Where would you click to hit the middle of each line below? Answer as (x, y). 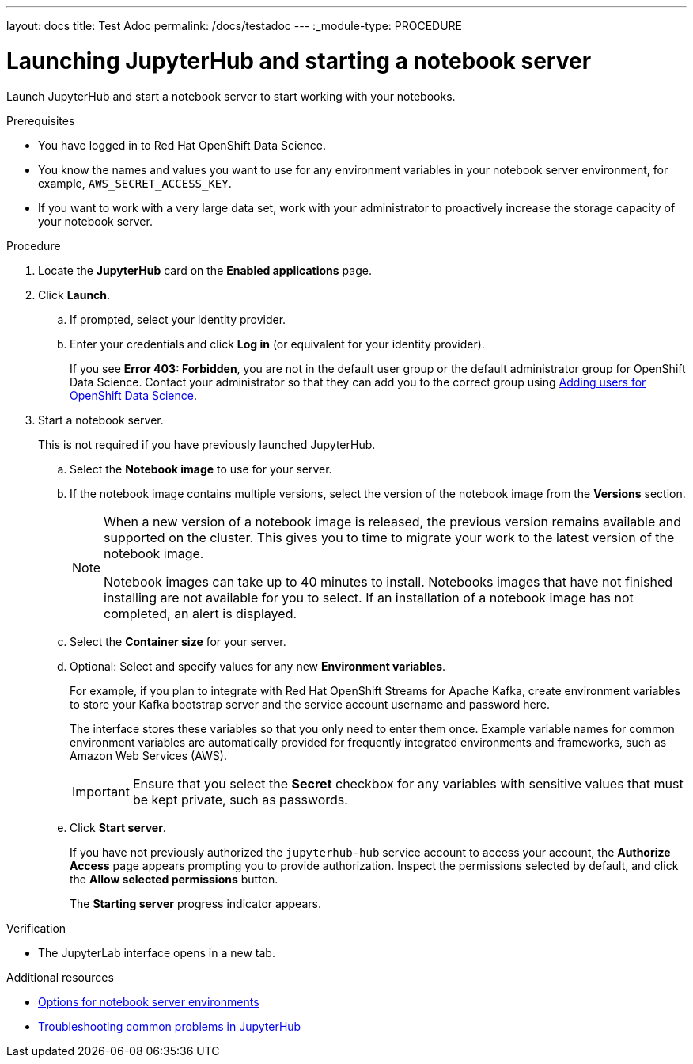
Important (101, 791)
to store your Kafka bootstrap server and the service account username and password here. (310, 704)
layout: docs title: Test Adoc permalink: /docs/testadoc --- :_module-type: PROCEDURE (235, 26)
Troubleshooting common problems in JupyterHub (170, 1026)
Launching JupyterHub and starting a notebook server (299, 61)
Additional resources (60, 977)
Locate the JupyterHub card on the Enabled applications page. (205, 270)
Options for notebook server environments (149, 1001)
